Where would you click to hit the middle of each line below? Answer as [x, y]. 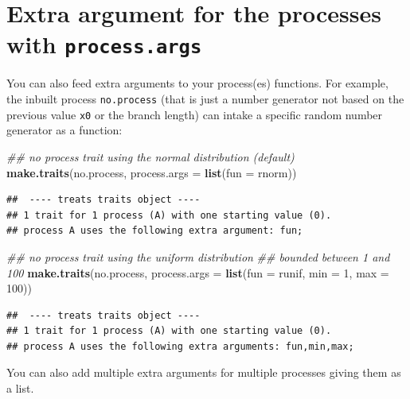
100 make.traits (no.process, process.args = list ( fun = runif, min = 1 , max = [198, 272]
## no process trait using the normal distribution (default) [150, 156]
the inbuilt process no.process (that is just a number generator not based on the [205, 99]
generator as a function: [64, 130]
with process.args [104, 44]
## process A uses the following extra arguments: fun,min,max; [180, 346]
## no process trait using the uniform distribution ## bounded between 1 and [198, 256]
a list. [20, 388]
